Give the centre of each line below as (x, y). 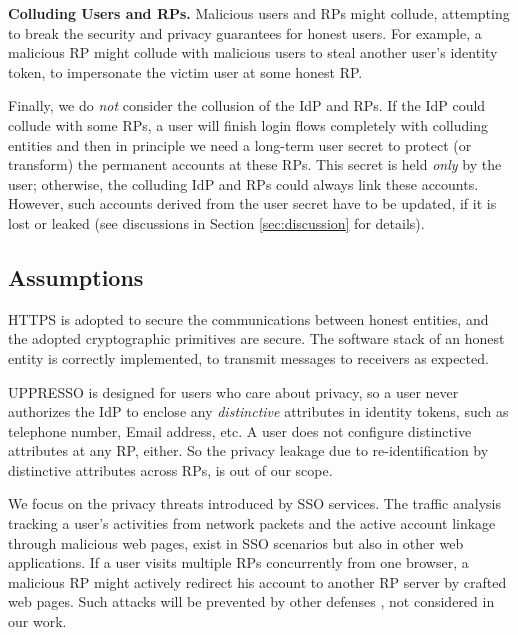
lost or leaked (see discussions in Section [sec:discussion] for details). (216, 222)
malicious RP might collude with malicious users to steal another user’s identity (253, 52)
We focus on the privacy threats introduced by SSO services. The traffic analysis (254, 503)
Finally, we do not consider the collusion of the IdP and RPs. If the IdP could (247, 105)
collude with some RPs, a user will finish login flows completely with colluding (248, 124)
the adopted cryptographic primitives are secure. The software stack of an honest (256, 338)
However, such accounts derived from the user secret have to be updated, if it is (252, 203)
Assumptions (76, 276)
